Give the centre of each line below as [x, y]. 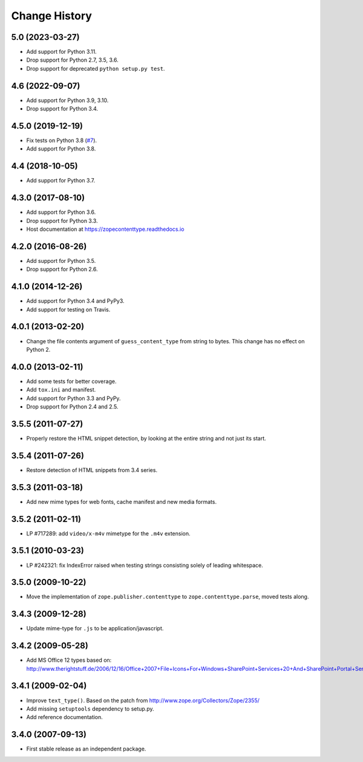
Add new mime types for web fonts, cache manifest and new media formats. [122, 502]
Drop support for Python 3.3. [62, 221]
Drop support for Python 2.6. [62, 270]
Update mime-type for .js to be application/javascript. [95, 628]
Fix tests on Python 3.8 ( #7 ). [61, 140]
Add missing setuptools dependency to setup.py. [90, 709]
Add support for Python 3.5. [61, 260]
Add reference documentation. [64, 717]
